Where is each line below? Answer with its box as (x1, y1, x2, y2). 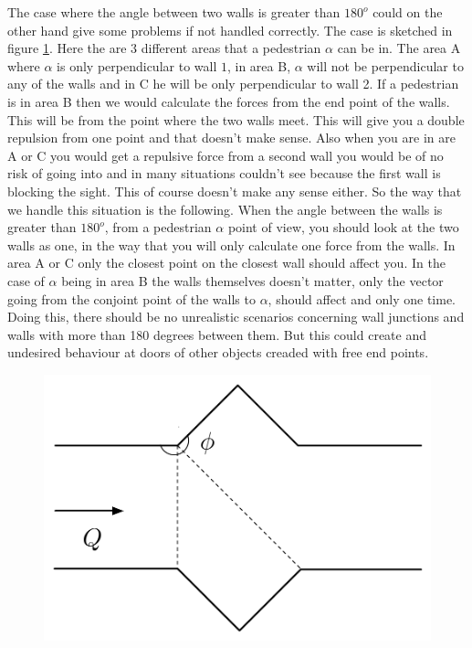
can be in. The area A (337, 38, 461, 58)
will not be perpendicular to (307, 56, 464, 75)
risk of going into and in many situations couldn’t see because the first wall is (7, 164, 441, 183)
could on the (372, 3, 443, 21)
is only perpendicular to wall (57, 56, 217, 75)
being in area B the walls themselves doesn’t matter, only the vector (61, 271, 444, 290)
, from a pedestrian (104, 218, 212, 237)
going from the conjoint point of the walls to (7, 289, 256, 308)
